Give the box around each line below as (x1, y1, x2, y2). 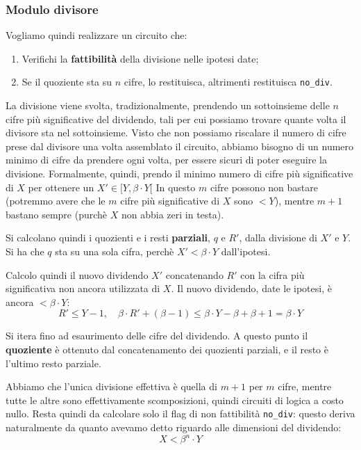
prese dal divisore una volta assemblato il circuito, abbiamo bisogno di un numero (6, 138, 354, 153)
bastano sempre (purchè (6, 207, 108, 221)
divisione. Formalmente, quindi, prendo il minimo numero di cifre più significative (6, 166, 353, 181)
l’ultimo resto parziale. (6, 355, 101, 370)
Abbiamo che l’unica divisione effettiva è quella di (6, 379, 217, 394)
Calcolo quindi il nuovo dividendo (6, 267, 149, 282)
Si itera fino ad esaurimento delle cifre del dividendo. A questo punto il (6, 328, 308, 343)
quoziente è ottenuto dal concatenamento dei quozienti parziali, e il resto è (6, 341, 328, 356)
